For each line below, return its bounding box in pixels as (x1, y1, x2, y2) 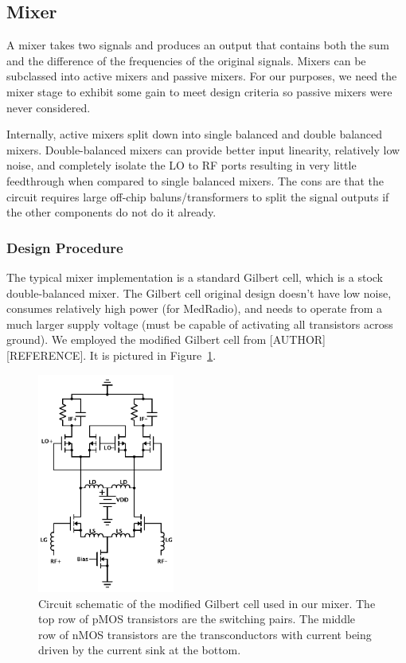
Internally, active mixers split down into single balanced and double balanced (6, 126, 383, 142)
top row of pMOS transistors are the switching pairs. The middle (38, 610, 356, 627)
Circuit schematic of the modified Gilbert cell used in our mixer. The (38, 595, 376, 611)
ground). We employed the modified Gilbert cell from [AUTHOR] (6, 331, 326, 348)
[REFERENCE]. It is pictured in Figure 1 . (6, 346, 217, 363)
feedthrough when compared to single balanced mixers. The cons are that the (6, 172, 385, 189)
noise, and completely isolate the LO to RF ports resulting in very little (6, 157, 357, 174)
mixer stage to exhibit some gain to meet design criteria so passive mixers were (6, 83, 392, 99)
